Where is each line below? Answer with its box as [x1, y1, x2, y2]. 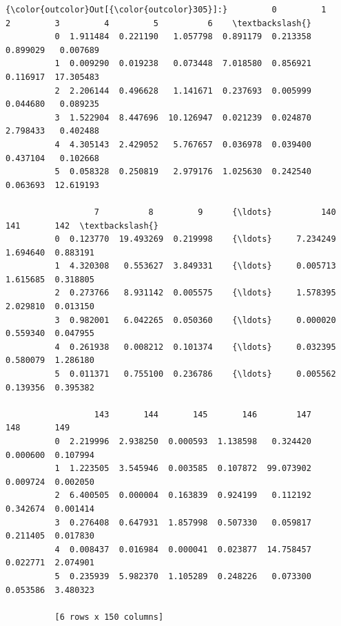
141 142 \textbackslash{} [6, 220, 158, 231]
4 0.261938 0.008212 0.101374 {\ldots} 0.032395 [54, 342, 336, 352]
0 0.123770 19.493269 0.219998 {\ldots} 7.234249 [54, 234, 336, 244]
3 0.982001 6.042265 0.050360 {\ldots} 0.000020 [54, 315, 336, 325]
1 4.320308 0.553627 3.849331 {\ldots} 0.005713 [54, 261, 336, 271]
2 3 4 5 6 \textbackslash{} [6, 18, 311, 28]
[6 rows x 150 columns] [54, 612, 164, 622]
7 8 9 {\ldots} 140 [94, 207, 336, 217]
